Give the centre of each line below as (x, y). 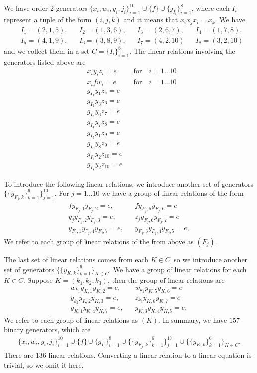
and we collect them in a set (47, 50)
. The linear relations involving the (182, 50)
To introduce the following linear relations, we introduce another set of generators (129, 183)
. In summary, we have (193, 320)
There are (19, 355)
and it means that (151, 20)
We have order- (27, 8)
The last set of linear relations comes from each (76, 259)
